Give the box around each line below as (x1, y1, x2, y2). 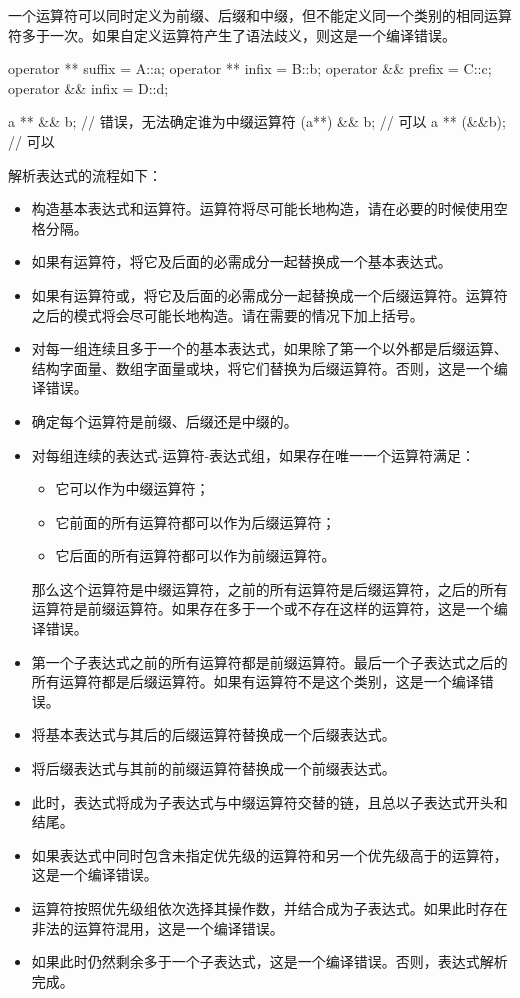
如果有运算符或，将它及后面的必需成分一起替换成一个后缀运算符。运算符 (31, 284, 508, 305)
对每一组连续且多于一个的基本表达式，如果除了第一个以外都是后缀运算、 (31, 338, 508, 359)
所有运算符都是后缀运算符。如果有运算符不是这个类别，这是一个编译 (31, 671, 480, 692)
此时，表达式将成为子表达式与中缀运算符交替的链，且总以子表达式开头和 (31, 791, 508, 812)
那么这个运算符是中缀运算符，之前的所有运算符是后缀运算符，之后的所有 (31, 578, 508, 599)
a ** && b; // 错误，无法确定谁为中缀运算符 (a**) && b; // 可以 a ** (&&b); (8, 111, 506, 132)
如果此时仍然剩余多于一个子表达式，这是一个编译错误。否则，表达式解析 (31, 951, 508, 972)
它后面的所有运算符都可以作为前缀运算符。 (55, 545, 336, 566)
